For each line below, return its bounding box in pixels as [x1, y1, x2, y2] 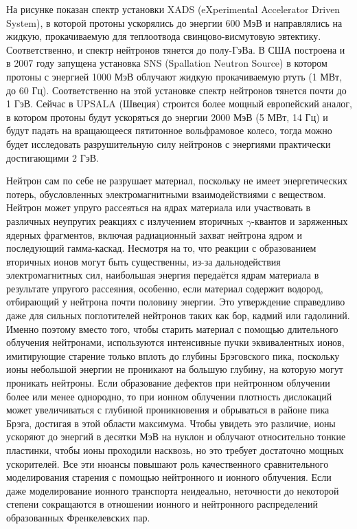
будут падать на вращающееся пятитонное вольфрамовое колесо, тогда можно [6, 123, 332, 138]
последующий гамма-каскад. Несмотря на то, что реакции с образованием [6, 241, 316, 255]
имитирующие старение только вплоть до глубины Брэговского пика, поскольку [6, 348, 340, 363]
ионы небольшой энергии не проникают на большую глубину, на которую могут [6, 362, 343, 376]
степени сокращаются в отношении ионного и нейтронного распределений [6, 497, 319, 511]
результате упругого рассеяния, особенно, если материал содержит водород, [6, 281, 323, 295]
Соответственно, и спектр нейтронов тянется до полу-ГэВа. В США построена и [6, 42, 345, 56]
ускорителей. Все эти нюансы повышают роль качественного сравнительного [6, 456, 329, 471]
